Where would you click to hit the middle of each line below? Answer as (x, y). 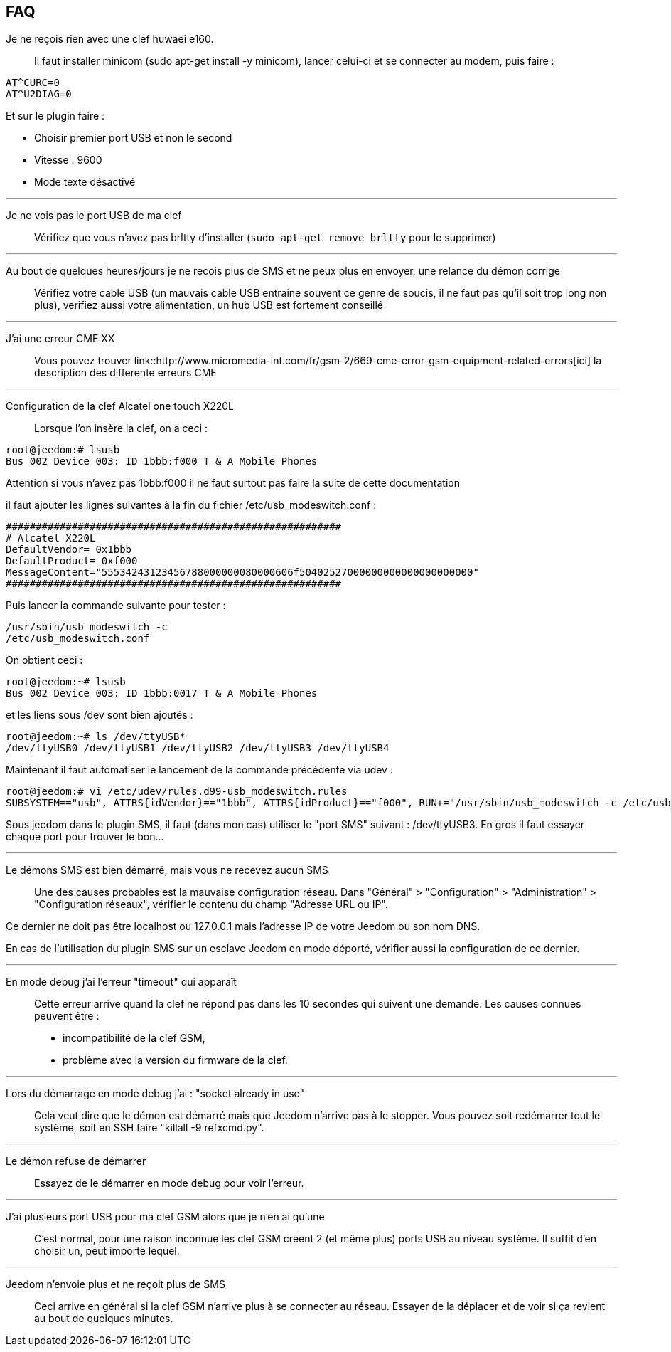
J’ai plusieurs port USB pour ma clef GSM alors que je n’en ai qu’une (165, 1217)
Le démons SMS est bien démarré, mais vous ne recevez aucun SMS (167, 870)
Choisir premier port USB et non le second (133, 138)
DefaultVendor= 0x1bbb (69, 550)
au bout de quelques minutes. (104, 1319)
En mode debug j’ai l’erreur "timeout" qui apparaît (121, 982)
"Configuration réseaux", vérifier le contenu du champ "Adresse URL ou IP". (211, 904)
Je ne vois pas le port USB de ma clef (94, 216)
